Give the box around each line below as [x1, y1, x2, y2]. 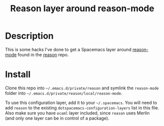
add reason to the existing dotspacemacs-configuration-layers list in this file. [5, 105, 159, 110]
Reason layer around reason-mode [10, 3, 155, 14]
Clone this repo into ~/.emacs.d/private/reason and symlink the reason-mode [5, 85, 159, 91]
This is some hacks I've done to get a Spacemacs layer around [5, 46, 132, 52]
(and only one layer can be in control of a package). [5, 115, 110, 121]
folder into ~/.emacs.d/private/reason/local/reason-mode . [5, 90, 122, 96]
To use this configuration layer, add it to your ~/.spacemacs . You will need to [5, 100, 158, 105]
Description [5, 30, 54, 42]
